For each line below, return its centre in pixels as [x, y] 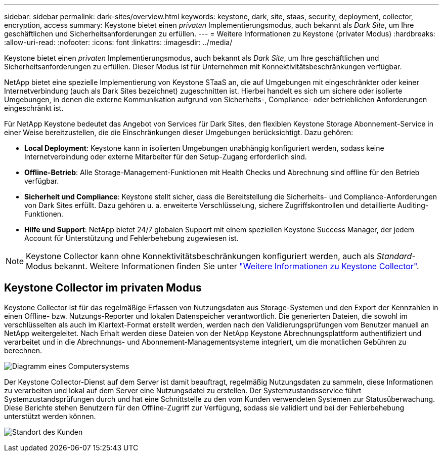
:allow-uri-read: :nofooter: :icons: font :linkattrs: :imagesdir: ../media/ [118, 42]
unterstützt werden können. [50, 416]
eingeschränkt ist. [34, 108]
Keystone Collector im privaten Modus [103, 288]
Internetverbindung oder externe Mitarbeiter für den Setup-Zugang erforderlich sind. [166, 157]
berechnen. [23, 350]
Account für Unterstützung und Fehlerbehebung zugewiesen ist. [131, 238]
